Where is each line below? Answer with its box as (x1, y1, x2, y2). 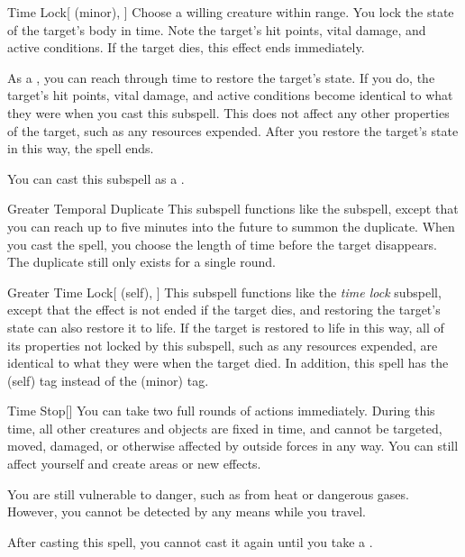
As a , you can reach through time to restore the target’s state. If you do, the (7, 68, 435, 87)
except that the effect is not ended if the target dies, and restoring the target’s (7, 300, 441, 319)
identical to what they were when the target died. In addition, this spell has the (7, 353, 449, 372)
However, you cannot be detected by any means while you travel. (7, 502, 366, 521)
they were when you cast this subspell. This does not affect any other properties (7, 103, 450, 122)
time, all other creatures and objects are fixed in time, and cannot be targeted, (7, 418, 442, 437)
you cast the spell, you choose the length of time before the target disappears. (7, 234, 437, 253)
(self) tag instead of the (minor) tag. (7, 370, 209, 389)
